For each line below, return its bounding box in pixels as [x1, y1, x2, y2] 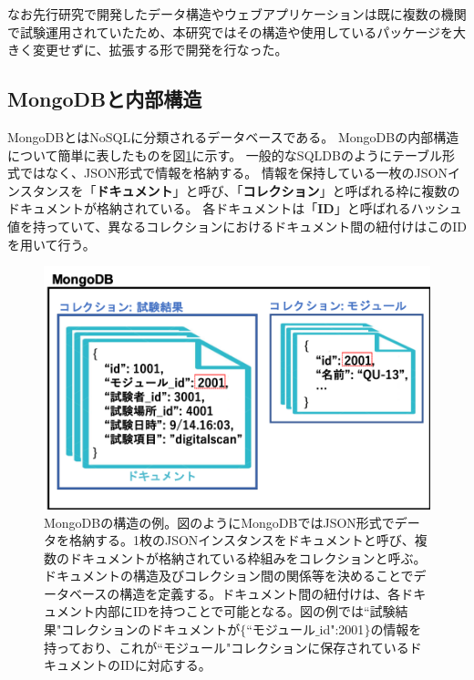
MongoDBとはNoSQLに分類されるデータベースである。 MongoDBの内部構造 [7, 127, 459, 146]
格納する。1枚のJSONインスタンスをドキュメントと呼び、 [68, 531, 415, 550]
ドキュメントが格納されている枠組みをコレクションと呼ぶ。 [68, 548, 427, 567]
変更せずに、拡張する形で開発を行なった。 [32, 40, 288, 59]
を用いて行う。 [7, 234, 96, 253]
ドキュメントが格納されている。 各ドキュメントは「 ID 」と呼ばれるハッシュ [7, 199, 462, 218]
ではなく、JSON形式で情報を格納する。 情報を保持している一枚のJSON [19, 163, 448, 182]
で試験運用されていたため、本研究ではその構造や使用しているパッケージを [7, 22, 453, 41]
